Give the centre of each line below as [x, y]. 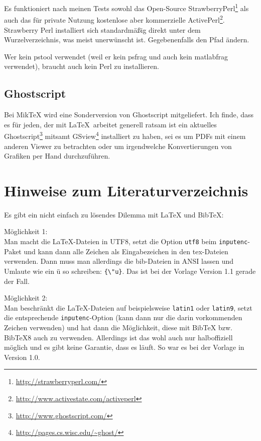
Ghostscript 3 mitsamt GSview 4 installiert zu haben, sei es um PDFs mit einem [125, 135]
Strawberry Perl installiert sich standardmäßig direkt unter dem [102, 29]
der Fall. [17, 281]
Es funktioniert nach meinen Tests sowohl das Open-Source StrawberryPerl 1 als [126, 7]
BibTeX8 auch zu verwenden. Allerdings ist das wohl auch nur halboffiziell [118, 337]
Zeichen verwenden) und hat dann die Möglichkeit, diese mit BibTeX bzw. [118, 327]
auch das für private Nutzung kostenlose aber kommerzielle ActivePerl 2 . [114, 19]
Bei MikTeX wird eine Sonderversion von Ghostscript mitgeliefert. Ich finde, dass [129, 115]
